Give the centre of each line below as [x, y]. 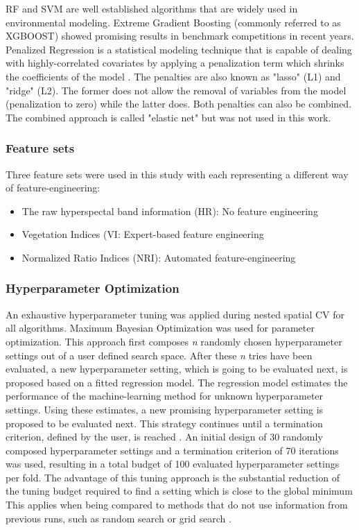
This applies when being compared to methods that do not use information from [177, 505]
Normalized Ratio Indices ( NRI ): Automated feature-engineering [159, 257]
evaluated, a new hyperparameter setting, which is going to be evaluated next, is [177, 369]
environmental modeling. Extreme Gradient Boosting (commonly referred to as [173, 22]
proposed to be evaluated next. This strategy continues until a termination [164, 423]
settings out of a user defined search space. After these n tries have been [159, 355]
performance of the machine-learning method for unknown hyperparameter [165, 396]
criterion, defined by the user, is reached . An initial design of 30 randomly [164, 437]
